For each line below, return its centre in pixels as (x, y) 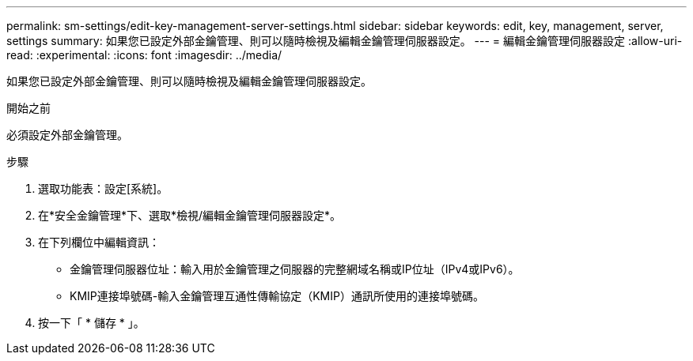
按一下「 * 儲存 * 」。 (91, 323)
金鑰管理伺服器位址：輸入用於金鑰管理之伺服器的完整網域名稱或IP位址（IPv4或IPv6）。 (295, 269)
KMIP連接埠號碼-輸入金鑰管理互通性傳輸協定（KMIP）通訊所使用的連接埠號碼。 (277, 296)
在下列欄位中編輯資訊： (99, 242)
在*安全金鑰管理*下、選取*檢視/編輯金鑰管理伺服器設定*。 (190, 215)
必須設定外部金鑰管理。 (67, 135)
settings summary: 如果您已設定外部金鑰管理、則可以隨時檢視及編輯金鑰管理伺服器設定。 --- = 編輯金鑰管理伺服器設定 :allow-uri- (345, 41)
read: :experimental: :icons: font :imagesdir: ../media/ (144, 55)
